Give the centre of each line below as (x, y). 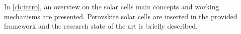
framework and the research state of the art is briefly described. (101, 26)
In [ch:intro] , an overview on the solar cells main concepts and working (112, 6)
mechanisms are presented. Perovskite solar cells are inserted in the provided (121, 16)
